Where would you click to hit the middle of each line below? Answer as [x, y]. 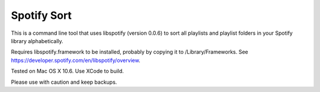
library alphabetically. [37, 41]
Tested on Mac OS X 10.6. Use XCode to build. [68, 71]
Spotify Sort [41, 15]
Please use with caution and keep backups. [64, 82]
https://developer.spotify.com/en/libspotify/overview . [76, 60]
